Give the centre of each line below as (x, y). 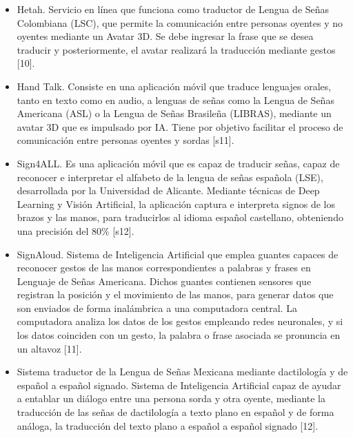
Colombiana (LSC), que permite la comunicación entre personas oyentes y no (180, 22)
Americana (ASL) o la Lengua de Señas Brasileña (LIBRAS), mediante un (174, 113)
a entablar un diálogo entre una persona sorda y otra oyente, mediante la (171, 398)
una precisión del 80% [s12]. (75, 230)
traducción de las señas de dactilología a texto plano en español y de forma (175, 412)
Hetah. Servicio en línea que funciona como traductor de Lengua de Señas (173, 9)
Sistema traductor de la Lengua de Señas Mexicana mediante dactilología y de (182, 372)
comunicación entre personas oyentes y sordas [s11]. (125, 140)
